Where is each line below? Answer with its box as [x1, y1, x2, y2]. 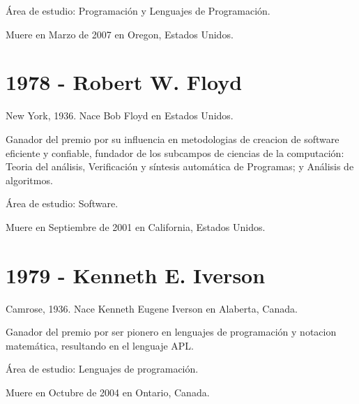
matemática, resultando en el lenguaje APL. [6, 338, 194, 352]
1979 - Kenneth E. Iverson [6, 260, 266, 289]
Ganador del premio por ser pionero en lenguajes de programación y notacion [6, 324, 337, 339]
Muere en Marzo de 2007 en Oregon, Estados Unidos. [6, 27, 234, 41]
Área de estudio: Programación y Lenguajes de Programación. [6, 3, 270, 17]
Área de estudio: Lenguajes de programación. [6, 361, 199, 376]
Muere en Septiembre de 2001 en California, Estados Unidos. [6, 219, 266, 234]
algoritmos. [6, 172, 53, 187]
